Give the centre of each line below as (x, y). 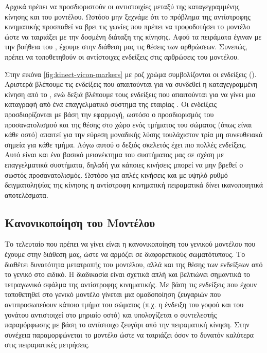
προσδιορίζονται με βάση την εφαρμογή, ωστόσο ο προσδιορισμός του (109, 114)
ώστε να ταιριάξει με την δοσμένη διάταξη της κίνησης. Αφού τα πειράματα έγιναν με (133, 36)
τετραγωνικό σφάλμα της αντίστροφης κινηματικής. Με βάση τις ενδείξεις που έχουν (131, 284)
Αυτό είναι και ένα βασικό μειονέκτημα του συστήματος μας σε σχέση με (114, 154)
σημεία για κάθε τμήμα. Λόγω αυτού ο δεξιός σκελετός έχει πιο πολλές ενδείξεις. (126, 144)
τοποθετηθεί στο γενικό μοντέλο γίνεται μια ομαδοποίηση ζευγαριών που (113, 294)
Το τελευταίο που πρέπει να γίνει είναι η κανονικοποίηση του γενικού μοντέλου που (130, 244)
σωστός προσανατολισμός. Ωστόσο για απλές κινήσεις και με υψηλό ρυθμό (116, 174)
